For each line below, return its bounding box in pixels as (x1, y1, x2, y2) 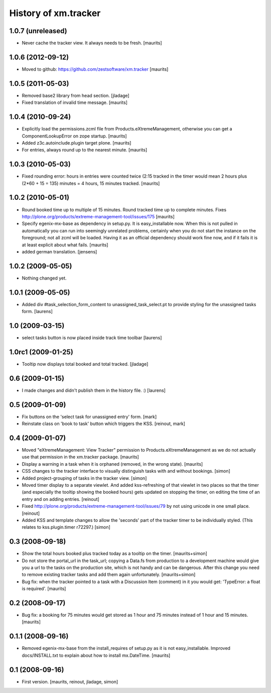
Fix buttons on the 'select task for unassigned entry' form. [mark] (22, 413, 157, 420)
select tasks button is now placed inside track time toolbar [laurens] (22, 335, 162, 341)
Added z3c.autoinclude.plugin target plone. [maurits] (22, 140, 131, 146)
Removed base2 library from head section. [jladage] (22, 92, 130, 98)
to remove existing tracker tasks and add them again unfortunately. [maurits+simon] (22, 572, 196, 578)
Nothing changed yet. (22, 275, 67, 281)
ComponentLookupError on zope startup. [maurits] (22, 133, 127, 139)
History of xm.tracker (9, 8, 101, 19)
